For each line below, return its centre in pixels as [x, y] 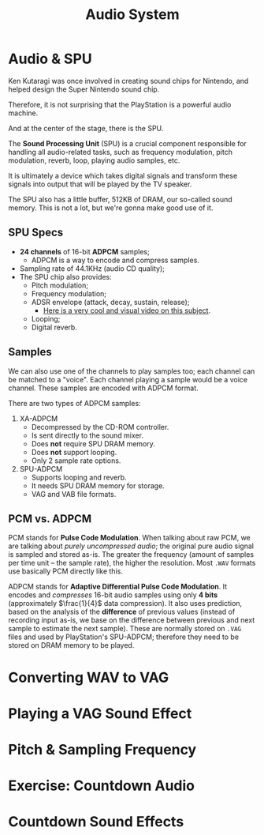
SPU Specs [36, 233]
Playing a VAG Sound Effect [100, 713]
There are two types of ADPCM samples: [74, 403]
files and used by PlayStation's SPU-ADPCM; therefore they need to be [123, 637]
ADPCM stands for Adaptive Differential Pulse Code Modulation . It [118, 587]
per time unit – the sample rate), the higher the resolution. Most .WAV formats [132, 563]
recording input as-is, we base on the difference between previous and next [132, 620]
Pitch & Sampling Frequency [102, 749]
